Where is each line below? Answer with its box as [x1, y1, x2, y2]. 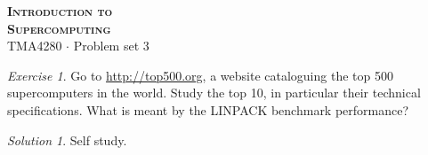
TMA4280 [7, 36, 62, 55]
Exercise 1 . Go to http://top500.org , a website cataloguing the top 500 [7, 66, 393, 84]
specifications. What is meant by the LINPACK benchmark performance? [7, 100, 409, 119]
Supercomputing [7, 19, 111, 37]
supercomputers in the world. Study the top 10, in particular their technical [7, 83, 421, 102]
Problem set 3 [73, 36, 149, 55]
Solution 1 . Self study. [7, 130, 127, 149]
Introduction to [7, 2, 113, 19]
